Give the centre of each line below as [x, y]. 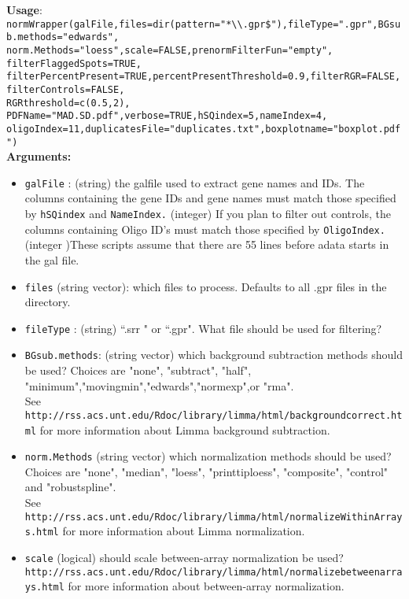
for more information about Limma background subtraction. [185, 429]
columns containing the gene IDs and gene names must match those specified [210, 198]
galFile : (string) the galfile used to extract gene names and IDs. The [195, 182]
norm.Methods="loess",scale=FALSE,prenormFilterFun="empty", [170, 50]
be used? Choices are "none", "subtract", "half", [138, 370]
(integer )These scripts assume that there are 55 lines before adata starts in [207, 244]
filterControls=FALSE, [66, 89]
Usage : [24, 9]
